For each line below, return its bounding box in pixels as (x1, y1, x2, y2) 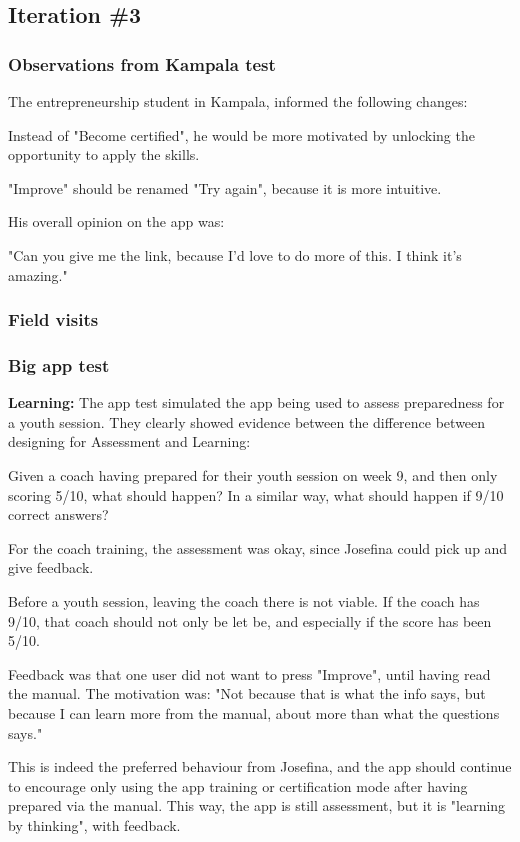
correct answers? (8, 504, 109, 525)
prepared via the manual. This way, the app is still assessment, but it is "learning (8, 795, 506, 816)
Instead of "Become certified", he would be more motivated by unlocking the (8, 124, 475, 145)
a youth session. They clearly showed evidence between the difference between (8, 411, 486, 432)
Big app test (8, 352, 110, 377)
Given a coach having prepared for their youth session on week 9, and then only (8, 465, 498, 485)
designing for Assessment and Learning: (8, 431, 251, 452)
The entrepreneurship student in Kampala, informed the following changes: (8, 91, 468, 111)
